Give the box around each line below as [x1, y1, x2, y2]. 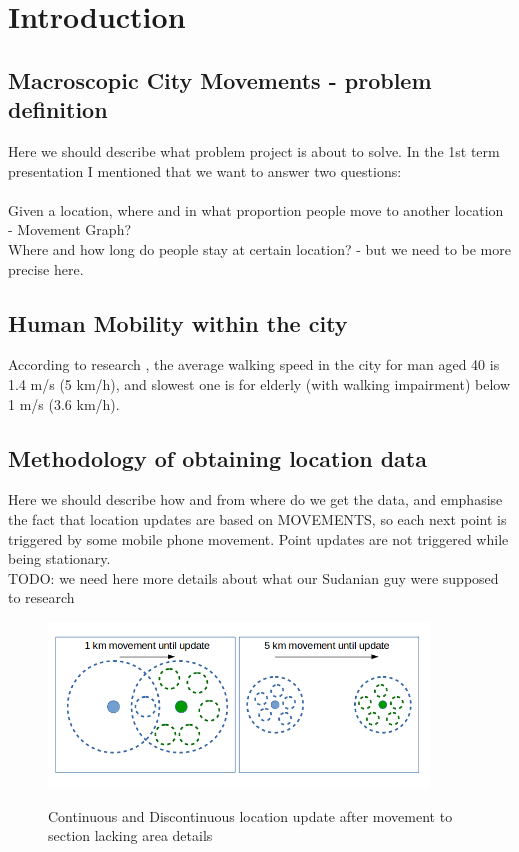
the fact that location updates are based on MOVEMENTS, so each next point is [8, 508, 507, 529]
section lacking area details [48, 825, 213, 846]
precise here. [8, 258, 84, 279]
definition [8, 94, 108, 125]
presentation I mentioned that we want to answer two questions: [8, 160, 402, 181]
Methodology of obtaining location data [8, 442, 427, 473]
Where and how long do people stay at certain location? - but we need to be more [8, 238, 511, 259]
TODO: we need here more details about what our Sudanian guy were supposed [8, 567, 499, 588]
